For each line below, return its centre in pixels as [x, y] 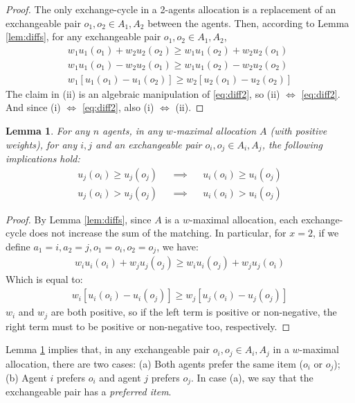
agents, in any [133, 131]
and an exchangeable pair [149, 144]
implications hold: [43, 158]
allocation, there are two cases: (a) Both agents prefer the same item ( [154, 363]
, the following [292, 144]
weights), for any [42, 144]
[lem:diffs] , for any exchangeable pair [83, 36]
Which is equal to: [44, 279]
